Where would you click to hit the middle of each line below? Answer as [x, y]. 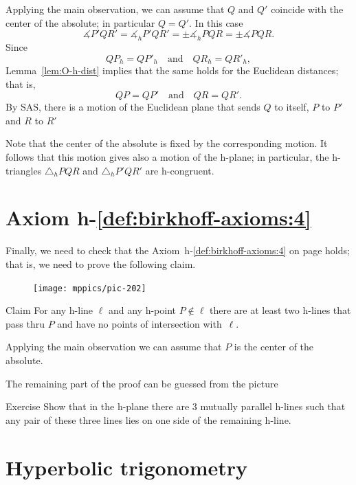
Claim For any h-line [49, 310]
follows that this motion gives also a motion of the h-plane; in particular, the [167, 157]
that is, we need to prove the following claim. [101, 263]
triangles [24, 170]
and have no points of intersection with [140, 323]
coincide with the [307, 9]
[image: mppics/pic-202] [90, 288]
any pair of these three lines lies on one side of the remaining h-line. [148, 419]
